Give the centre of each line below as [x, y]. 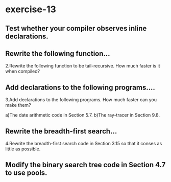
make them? [18, 105]
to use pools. [26, 173]
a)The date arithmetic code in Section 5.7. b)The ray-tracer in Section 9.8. [82, 115]
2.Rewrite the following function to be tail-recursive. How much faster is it [83, 66]
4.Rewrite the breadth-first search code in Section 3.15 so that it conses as [84, 144]
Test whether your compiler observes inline [76, 28]
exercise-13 [31, 9]
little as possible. [23, 149]
